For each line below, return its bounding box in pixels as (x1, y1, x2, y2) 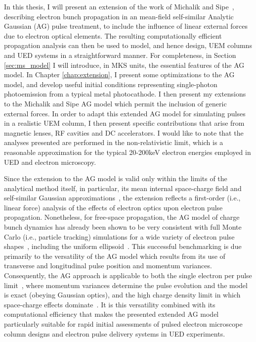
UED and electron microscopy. (4, 156, 96, 167)
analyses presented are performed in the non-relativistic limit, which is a (4, 137, 223, 147)
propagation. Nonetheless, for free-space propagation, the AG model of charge (4, 212, 240, 222)
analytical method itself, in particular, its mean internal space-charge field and (4, 183, 242, 193)
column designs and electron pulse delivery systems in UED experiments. (4, 328, 225, 339)
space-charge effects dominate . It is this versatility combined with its (4, 299, 215, 309)
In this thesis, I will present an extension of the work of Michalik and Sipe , (4, 1, 234, 11)
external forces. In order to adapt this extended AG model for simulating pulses (4, 108, 246, 118)
